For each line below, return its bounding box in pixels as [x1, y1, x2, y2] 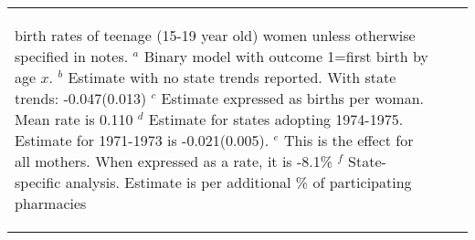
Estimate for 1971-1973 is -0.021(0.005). [15, 130, 269, 151]
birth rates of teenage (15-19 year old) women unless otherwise [15, 25, 416, 46]
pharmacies [15, 193, 87, 214]
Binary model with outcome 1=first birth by [143, 46, 428, 67]
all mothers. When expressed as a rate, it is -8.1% [15, 151, 333, 172]
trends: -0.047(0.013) [15, 88, 147, 109]
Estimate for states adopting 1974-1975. [148, 109, 404, 130]
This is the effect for [283, 130, 414, 151]
